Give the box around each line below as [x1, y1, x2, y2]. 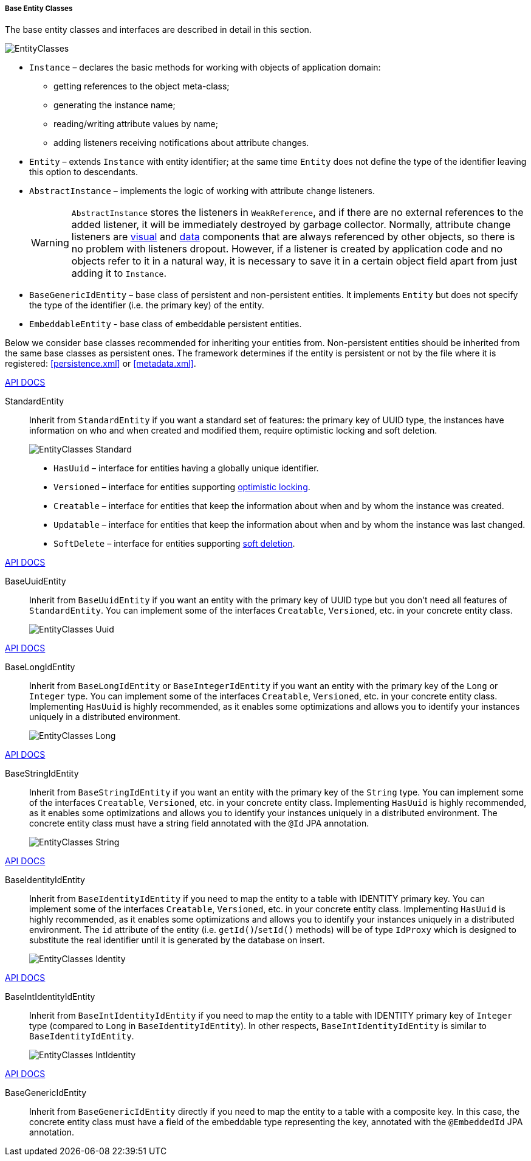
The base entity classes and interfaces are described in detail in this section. [5, 24, 312, 35]
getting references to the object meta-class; [53, 81, 230, 92]
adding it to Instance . [71, 267, 167, 280]
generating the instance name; [53, 100, 176, 111]
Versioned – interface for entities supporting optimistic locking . [53, 482, 310, 493]
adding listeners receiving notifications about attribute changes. [53, 137, 309, 148]
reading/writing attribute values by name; [53, 119, 219, 130]
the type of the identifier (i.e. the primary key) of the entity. [29, 300, 264, 311]
